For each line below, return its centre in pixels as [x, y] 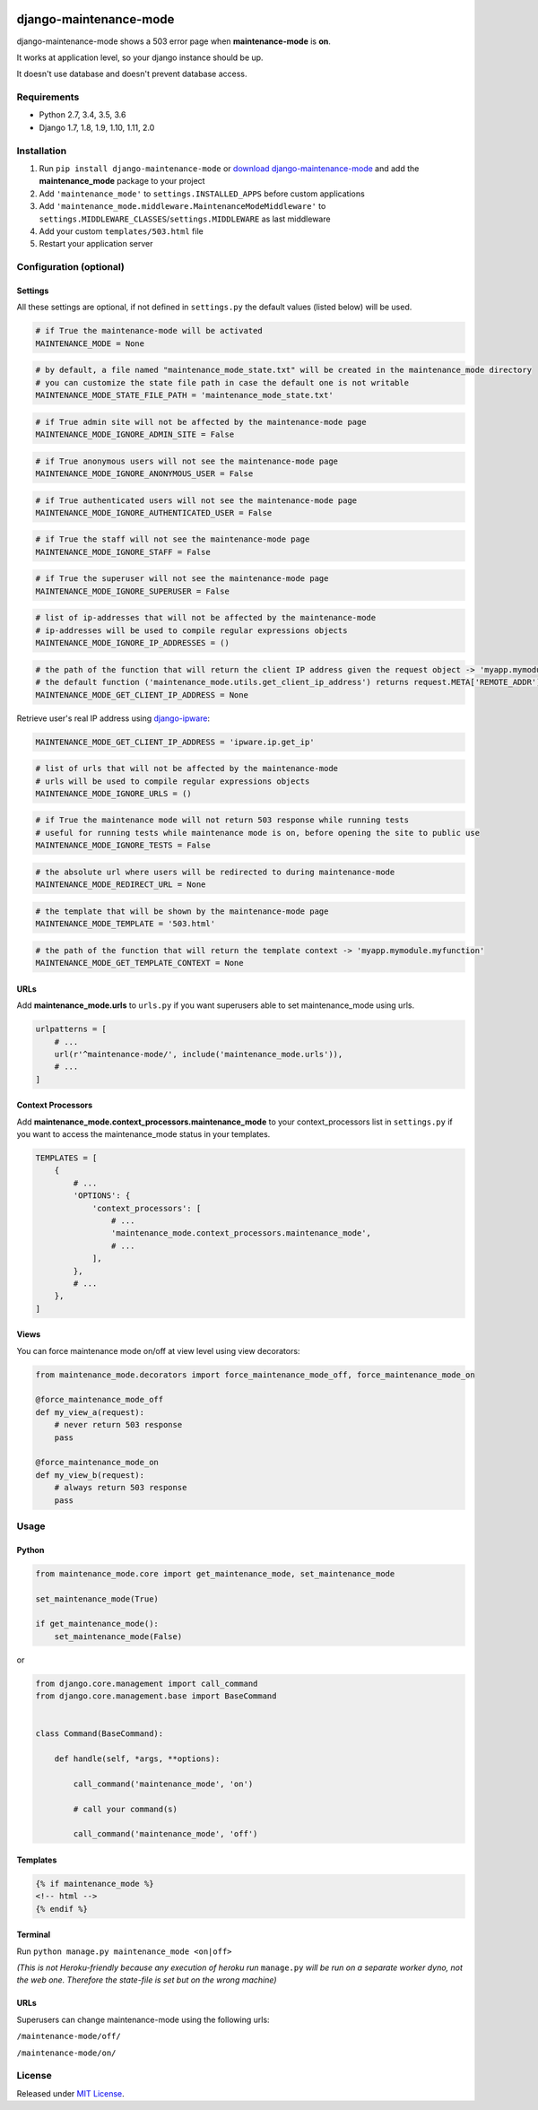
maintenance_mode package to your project [122, 181]
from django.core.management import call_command [147, 1683]
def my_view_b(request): [90, 1475]
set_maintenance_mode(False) [118, 1636]
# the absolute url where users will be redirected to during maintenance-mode [215, 872]
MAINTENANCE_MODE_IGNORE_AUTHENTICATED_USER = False [154, 512]
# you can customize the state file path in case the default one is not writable [222, 382]
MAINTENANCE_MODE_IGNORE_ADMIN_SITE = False [135, 434]
